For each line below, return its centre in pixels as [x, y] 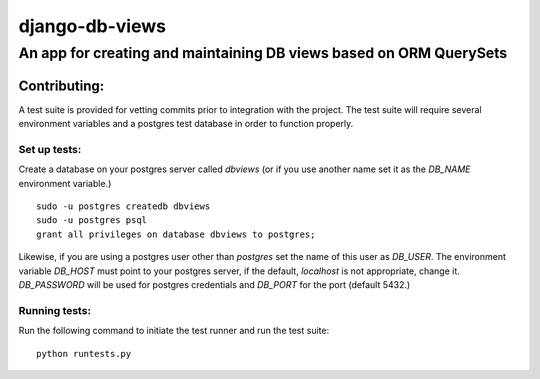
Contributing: [61, 85]
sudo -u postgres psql [92, 220]
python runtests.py [84, 353]
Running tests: [55, 310]
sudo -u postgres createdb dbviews [123, 206]
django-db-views [92, 26]
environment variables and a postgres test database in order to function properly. [186, 124]
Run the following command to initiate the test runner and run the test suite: [174, 331]
